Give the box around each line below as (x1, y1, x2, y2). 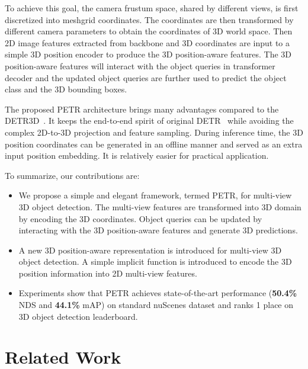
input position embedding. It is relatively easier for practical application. (5, 149, 269, 162)
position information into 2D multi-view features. (18, 267, 197, 279)
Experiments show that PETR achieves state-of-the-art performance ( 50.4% (18, 287, 297, 299)
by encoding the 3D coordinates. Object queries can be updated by (18, 212, 262, 224)
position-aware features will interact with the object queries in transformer (5, 59, 275, 72)
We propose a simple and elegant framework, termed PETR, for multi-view (18, 189, 292, 201)
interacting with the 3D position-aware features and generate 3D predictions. (18, 224, 298, 236)
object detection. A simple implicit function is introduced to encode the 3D (18, 255, 292, 268)
